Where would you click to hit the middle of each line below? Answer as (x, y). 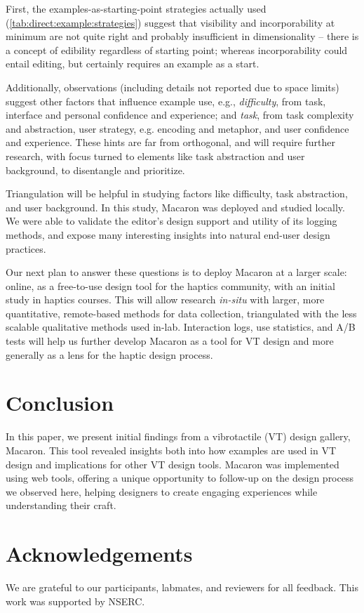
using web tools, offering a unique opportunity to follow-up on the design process (180, 478)
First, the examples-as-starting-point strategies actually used (136, 8)
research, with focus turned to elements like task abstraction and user (155, 156)
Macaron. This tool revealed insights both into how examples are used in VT (171, 450)
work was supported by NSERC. (75, 601)
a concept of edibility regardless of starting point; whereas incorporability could (177, 50)
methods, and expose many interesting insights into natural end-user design (168, 234)
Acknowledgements (99, 554)
